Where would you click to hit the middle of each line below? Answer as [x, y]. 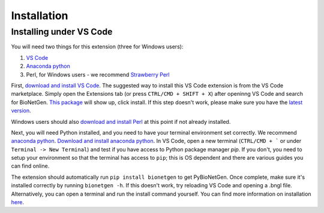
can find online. [30, 166]
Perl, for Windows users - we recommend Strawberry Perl [98, 74]
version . [21, 111]
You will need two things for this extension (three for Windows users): [97, 47]
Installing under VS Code [62, 32]
